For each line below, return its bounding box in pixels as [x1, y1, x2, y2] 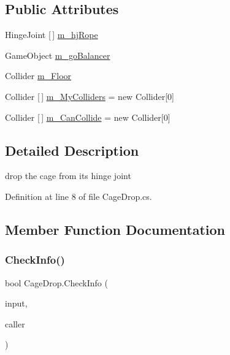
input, [5, 297, 28, 310]
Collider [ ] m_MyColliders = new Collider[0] [5, 90, 174, 102]
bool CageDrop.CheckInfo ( [5, 276, 108, 289]
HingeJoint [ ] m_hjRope [5, 28, 98, 41]
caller [5, 317, 25, 330]
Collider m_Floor [5, 69, 72, 82]
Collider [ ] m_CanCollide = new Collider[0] [5, 110, 171, 123]
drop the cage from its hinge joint [5, 169, 131, 182]
